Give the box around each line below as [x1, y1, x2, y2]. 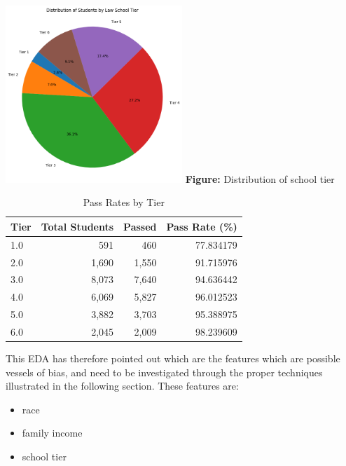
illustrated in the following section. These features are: [6, 378, 239, 393]
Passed [123, 219, 157, 233]
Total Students [41, 219, 114, 233]
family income [22, 425, 83, 440]
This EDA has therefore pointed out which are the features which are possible [6, 351, 340, 366]
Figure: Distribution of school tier [185, 171, 335, 186]
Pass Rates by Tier [83, 195, 165, 210]
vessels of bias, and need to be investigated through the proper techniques [6, 364, 323, 379]
